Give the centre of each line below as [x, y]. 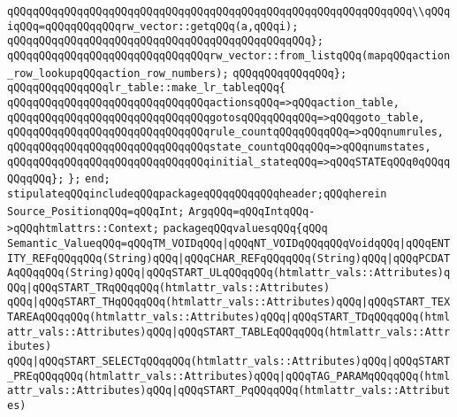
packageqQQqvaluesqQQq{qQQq [245, 229]
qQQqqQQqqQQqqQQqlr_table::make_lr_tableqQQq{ [146, 88]
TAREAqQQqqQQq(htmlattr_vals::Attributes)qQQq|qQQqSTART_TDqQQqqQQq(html [229, 317]
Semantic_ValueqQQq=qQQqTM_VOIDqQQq [115, 243]
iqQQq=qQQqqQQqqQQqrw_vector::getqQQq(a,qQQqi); [153, 26]
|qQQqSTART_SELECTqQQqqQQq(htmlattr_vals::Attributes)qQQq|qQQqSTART [241, 362]
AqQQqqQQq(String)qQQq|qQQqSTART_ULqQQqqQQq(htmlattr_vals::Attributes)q [229, 273]
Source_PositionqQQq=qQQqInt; [96, 211]
